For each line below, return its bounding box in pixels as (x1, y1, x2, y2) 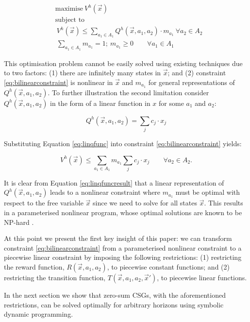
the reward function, (4, 261, 65, 271)
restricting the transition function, (4, 272, 106, 282)
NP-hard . (4, 217, 34, 227)
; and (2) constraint (167, 68, 226, 78)
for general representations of (148, 77, 235, 87)
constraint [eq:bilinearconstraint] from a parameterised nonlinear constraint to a (4, 242, 242, 253)
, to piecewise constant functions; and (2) (107, 261, 230, 271)
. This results (204, 198, 243, 208)
